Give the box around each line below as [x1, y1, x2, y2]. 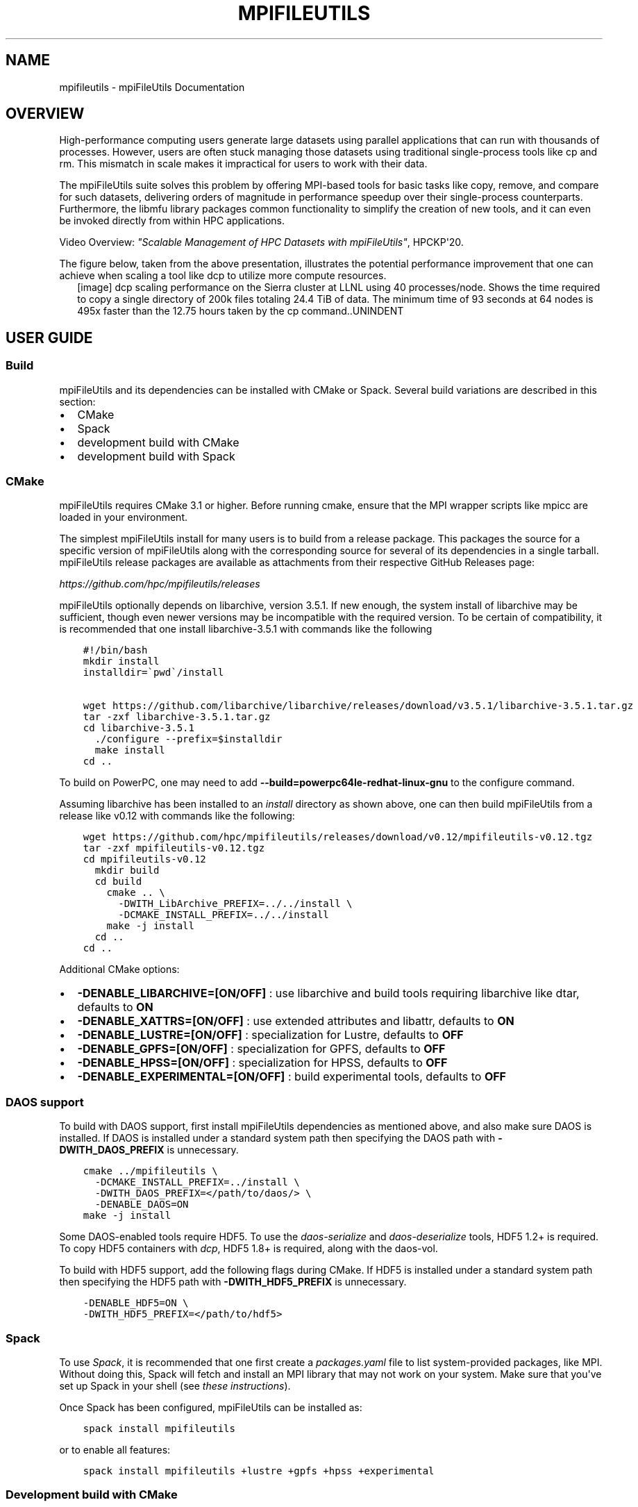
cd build [94, 876, 142, 888]
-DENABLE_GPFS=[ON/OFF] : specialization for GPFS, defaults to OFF [77, 1042, 446, 1056]
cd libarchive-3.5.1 [83, 722, 194, 734]
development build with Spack [77, 449, 235, 463]
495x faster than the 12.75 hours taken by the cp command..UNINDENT [77, 305, 404, 317]
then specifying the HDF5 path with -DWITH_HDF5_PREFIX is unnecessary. [59, 1276, 407, 1288]
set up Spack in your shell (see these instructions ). [59, 1379, 291, 1392]
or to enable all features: [59, 1443, 171, 1456]
